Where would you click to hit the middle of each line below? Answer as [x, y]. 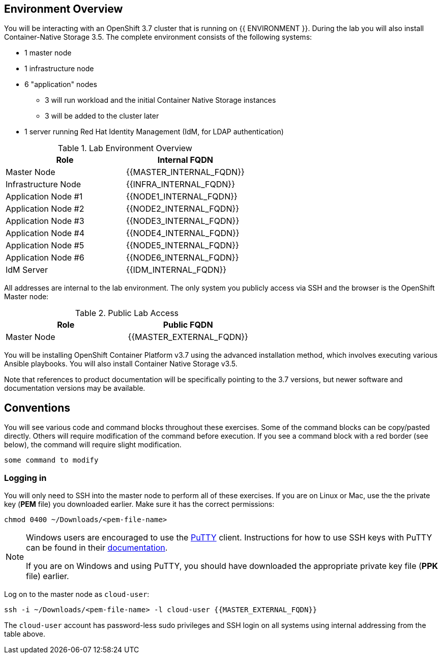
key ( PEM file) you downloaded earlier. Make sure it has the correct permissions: [139, 504]
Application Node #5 [45, 246]
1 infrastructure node [59, 69]
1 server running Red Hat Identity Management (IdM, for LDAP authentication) [154, 132]
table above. [25, 634]
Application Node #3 [45, 221]
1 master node [48, 53]
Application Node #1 [44, 197]
